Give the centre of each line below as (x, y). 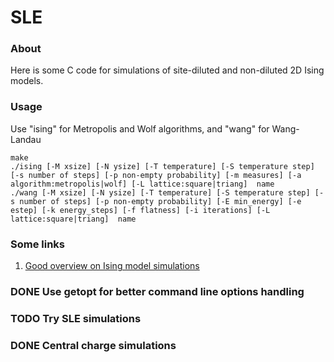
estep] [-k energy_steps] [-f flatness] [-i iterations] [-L (140, 210)
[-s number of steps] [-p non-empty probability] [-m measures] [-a (156, 175)
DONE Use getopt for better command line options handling (157, 291)
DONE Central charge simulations (93, 345)
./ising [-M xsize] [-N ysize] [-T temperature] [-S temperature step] (162, 166)
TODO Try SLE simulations (76, 318)
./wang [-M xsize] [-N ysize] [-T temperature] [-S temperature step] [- (167, 192)
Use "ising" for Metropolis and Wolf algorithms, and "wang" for (140, 128)
